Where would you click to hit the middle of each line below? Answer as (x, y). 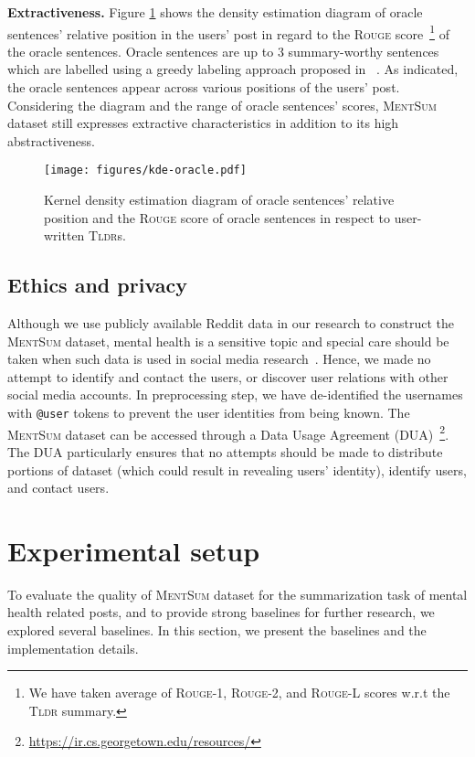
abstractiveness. (51, 140)
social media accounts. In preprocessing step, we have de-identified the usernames (235, 394)
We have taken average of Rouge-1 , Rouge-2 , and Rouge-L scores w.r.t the (239, 693)
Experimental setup (134, 550)
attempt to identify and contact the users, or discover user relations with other (228, 376)
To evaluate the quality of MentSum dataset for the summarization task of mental (237, 594)
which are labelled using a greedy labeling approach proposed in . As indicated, (233, 69)
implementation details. (73, 648)
